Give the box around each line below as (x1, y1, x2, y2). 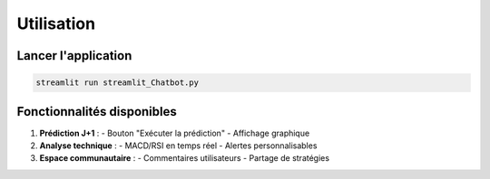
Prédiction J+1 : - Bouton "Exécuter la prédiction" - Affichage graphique (39, 127, 310, 138)
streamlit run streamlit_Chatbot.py (35, 78, 200, 88)
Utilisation (16, 14, 95, 33)
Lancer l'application (16, 48, 132, 63)
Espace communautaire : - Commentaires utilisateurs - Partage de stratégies (39, 153, 330, 164)
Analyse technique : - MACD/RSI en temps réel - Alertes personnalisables (39, 140, 318, 151)
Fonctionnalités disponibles (16, 104, 177, 119)
